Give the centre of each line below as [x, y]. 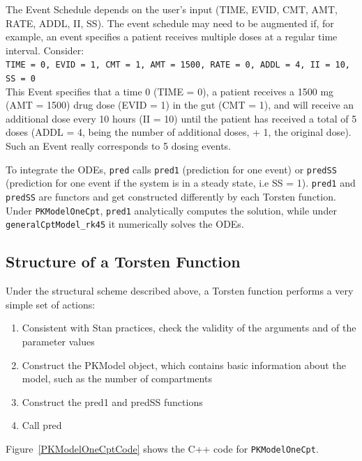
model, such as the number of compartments [117, 378]
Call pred [42, 425]
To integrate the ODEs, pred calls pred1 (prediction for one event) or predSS [171, 169]
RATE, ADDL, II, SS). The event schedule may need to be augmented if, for [170, 23]
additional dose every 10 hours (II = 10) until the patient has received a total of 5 [181, 118]
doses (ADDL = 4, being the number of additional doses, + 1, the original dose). [179, 132]
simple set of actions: [51, 304]
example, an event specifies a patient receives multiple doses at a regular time [172, 37]
